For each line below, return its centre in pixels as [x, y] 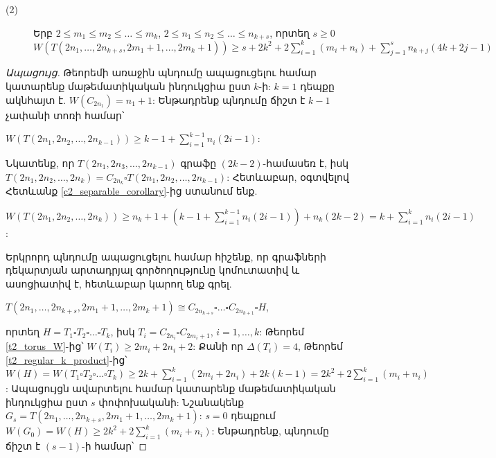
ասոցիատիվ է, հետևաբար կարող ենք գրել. [119, 283]
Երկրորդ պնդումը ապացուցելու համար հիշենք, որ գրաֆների [166, 256]
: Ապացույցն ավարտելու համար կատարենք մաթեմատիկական [171, 388]
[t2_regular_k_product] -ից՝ [67, 360]
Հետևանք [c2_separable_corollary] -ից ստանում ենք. [132, 191]
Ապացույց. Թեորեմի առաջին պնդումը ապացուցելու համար [161, 72]
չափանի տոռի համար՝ [65, 115]
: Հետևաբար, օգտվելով [288, 176]
